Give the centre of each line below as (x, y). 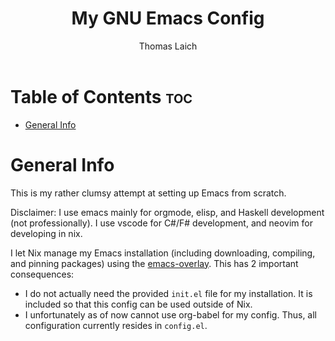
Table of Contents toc (101, 96)
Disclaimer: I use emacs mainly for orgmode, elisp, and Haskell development (167, 212)
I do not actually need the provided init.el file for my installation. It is (168, 293)
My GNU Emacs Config (168, 18)
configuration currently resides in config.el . (116, 325)
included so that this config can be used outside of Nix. (138, 304)
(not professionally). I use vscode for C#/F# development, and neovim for (162, 223)
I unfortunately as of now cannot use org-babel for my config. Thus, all (171, 314)
